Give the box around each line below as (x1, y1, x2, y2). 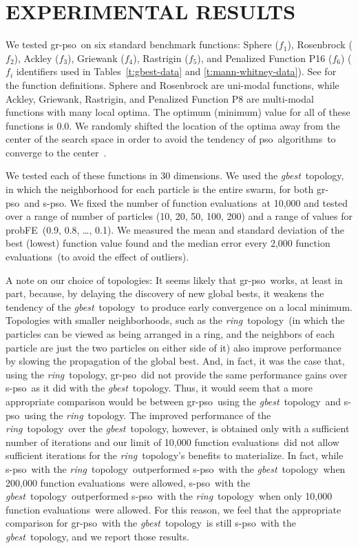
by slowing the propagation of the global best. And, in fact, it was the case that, (6, 354, 345, 368)
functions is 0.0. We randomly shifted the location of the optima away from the (6, 118, 340, 132)
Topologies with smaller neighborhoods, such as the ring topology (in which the (6, 313, 345, 327)
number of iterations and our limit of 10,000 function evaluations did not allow (6, 434, 339, 449)
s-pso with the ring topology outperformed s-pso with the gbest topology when (6, 461, 346, 476)
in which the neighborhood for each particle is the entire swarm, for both (6, 182, 314, 196)
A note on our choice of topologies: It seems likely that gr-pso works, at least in (6, 272, 343, 287)
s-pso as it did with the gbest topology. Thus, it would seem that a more (6, 380, 313, 395)
